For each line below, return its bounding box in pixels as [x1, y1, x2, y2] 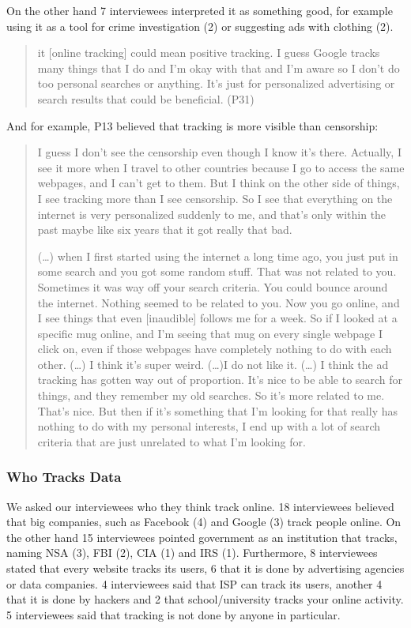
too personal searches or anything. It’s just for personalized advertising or [37, 75, 395, 92]
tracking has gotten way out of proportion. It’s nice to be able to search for [37, 371, 403, 388]
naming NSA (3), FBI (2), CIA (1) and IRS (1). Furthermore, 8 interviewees [6, 544, 378, 561]
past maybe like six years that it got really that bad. [37, 221, 292, 238]
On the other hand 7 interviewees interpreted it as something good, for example [6, 2, 393, 18]
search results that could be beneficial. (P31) [37, 90, 255, 107]
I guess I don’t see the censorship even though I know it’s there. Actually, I [37, 144, 402, 160]
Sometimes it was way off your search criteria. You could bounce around [37, 278, 388, 295]
